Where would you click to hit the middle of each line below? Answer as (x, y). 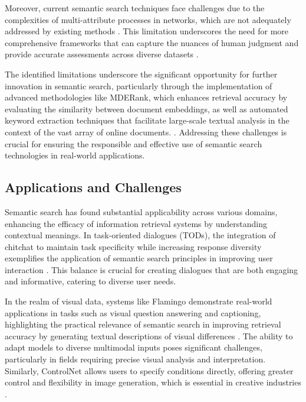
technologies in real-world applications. (75, 155)
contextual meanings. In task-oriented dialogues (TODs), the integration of (140, 235)
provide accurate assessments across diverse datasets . (102, 54)
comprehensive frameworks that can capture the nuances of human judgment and (152, 42)
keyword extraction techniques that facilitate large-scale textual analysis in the (147, 120)
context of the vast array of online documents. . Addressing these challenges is (146, 132)
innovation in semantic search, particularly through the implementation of (139, 85)
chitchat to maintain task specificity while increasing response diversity (133, 246)
